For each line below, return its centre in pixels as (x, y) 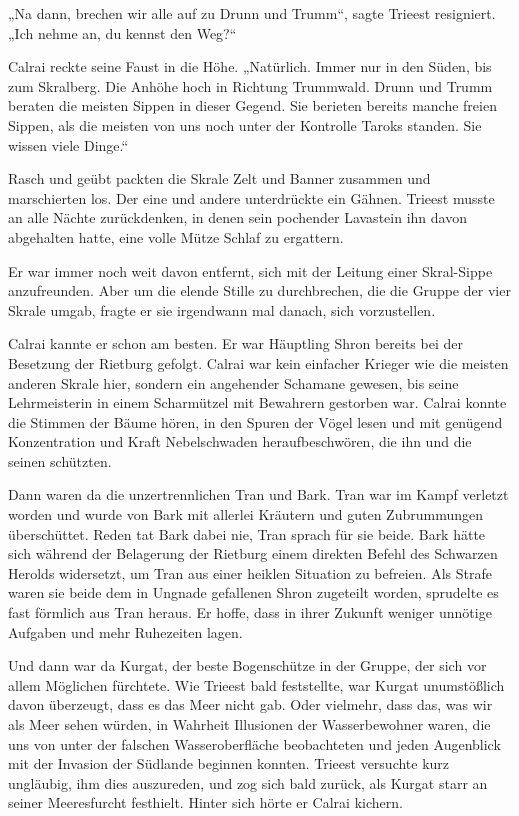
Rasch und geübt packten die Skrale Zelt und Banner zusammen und (219, 178)
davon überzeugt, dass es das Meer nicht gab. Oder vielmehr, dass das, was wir (250, 704)
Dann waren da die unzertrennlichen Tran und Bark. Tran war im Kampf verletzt (258, 494)
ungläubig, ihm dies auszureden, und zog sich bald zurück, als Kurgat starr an (248, 782)
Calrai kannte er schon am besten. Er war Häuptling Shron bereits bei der (235, 343)
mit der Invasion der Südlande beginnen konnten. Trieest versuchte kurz (229, 763)
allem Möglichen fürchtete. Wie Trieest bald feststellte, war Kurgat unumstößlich (256, 684)
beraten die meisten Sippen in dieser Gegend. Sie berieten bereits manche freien (252, 105)
